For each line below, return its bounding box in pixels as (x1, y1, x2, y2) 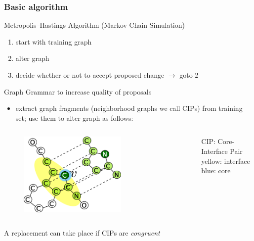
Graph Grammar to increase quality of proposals (4, 86, 152, 96)
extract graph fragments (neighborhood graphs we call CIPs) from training (15, 103, 243, 113)
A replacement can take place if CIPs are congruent (4, 228, 160, 238)
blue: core (201, 165, 231, 176)
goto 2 (179, 70, 199, 80)
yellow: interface (201, 155, 250, 166)
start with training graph (15, 36, 92, 47)
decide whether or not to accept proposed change (15, 70, 165, 80)
